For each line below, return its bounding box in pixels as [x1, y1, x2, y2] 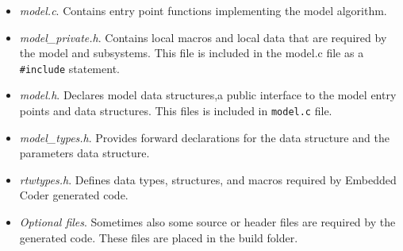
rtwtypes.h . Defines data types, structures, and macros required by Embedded [19, 171, 397, 187]
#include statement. [19, 60, 120, 76]
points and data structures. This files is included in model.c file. [19, 102, 332, 119]
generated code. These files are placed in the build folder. [19, 229, 298, 245]
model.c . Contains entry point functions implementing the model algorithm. [19, 2, 387, 18]
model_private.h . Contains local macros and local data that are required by [19, 29, 387, 45]
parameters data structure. [19, 145, 150, 161]
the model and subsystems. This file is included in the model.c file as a [19, 44, 364, 61]
